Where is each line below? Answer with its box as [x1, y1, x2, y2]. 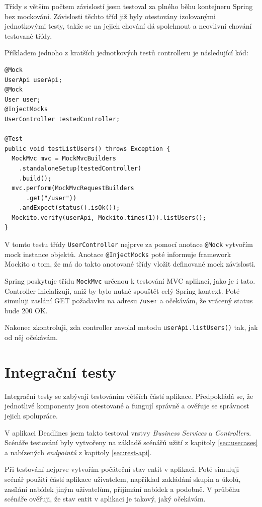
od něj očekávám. [5, 332, 58, 343]
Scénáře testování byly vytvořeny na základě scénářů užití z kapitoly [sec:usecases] [5, 437, 258, 448]
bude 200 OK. [5, 305, 48, 315]
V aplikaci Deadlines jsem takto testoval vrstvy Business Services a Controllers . [5, 427, 251, 438]
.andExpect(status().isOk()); [19, 204, 120, 212]
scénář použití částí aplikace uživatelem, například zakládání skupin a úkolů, [5, 474, 241, 484]
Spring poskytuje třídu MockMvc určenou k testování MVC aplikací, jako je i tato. [5, 275, 255, 286]
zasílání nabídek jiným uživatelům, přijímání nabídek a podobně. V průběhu [5, 483, 240, 494]
